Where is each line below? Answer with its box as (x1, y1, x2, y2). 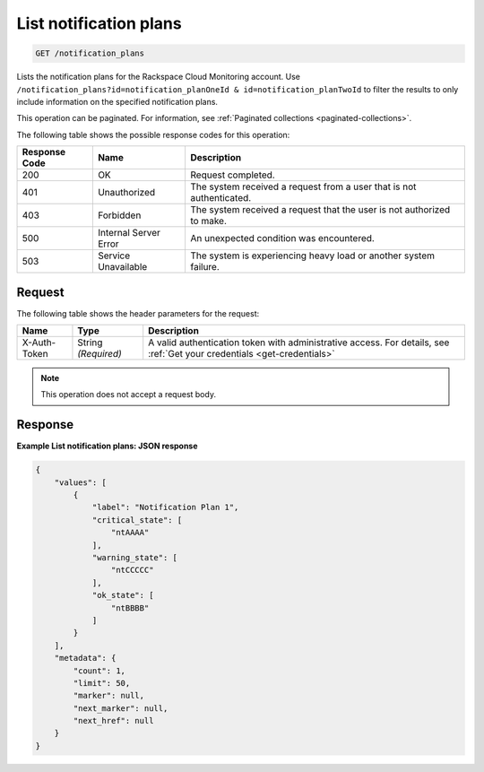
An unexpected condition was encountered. (189, 232, 376, 245)
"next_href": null (73, 716, 154, 726)
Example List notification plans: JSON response (16, 440, 198, 452)
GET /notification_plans (35, 48, 145, 58)
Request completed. (189, 169, 275, 181)
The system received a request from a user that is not (189, 180, 417, 193)
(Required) (77, 347, 123, 360)
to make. (189, 215, 228, 228)
